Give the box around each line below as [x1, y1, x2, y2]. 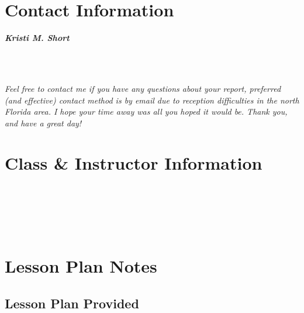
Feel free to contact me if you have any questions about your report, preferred [5, 82, 281, 94]
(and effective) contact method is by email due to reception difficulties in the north [5, 94, 299, 106]
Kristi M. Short [5, 32, 70, 44]
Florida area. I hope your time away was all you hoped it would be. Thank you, [5, 105, 288, 118]
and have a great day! [5, 116, 82, 129]
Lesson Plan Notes [5, 253, 157, 277]
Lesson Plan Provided [5, 294, 139, 312]
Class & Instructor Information [5, 151, 262, 175]
